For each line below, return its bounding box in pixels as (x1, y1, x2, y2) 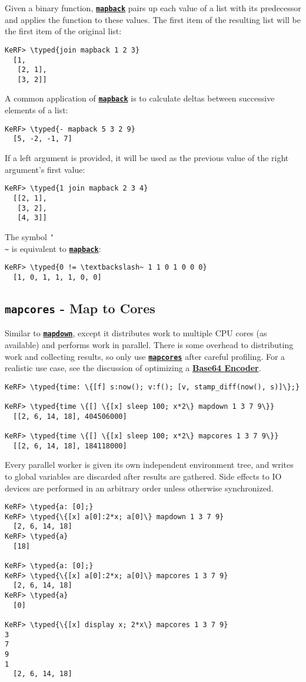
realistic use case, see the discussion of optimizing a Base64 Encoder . (5, 362, 261, 374)
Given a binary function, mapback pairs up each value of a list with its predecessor (5, 2, 301, 14)
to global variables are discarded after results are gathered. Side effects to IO (5, 470, 282, 482)
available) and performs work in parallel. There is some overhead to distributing (5, 338, 294, 350)
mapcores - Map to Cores (5, 299, 155, 317)
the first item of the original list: (5, 25, 122, 37)
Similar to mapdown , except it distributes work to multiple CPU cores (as (5, 327, 267, 339)
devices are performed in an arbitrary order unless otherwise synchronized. (5, 481, 274, 494)
